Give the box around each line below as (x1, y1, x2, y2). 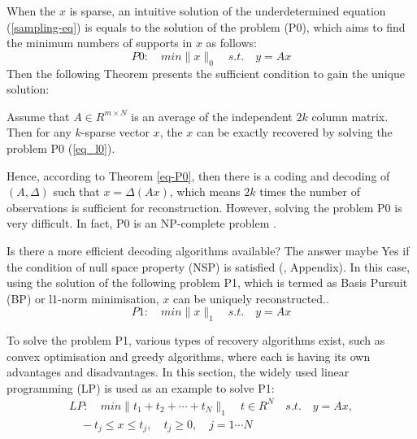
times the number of (259, 183, 360, 200)
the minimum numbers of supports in (7, 34, 193, 51)
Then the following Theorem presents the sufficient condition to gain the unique (7, 64, 405, 81)
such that (53, 183, 100, 200)
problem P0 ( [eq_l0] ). (7, 139, 115, 156)
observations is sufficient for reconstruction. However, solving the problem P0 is (7, 198, 402, 215)
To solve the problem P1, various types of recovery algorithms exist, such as (7, 332, 385, 349)
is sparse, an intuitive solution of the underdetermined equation (69, 2, 386, 19)
